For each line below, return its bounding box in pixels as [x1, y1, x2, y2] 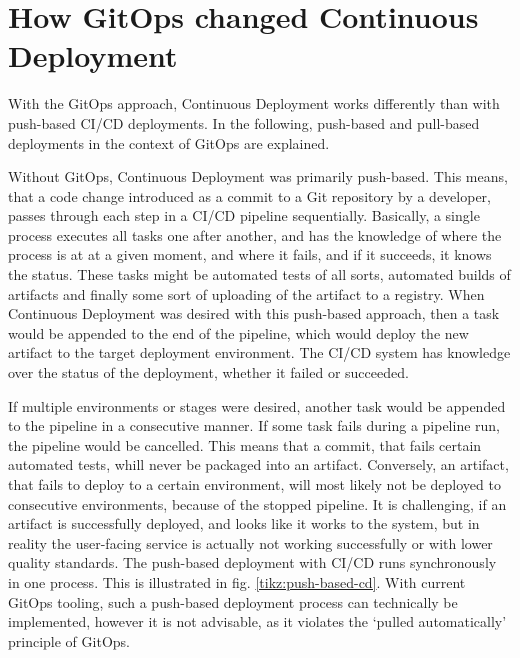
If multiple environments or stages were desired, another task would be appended [8, 395, 506, 416]
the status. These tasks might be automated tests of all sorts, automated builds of [8, 264, 511, 285]
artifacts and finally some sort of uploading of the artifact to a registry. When [8, 283, 485, 304]
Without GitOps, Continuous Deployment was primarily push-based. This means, [8, 166, 508, 187]
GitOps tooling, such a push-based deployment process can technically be [8, 591, 458, 612]
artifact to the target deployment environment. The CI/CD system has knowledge [8, 342, 511, 363]
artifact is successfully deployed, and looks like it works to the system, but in [8, 513, 480, 534]
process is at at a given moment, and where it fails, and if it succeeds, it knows [8, 244, 492, 265]
